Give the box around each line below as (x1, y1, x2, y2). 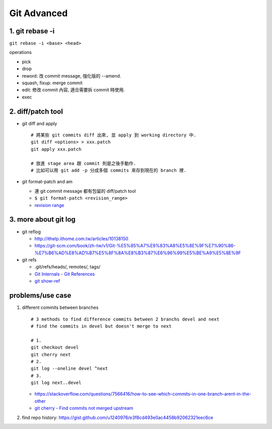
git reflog (22, 229, 41, 235)
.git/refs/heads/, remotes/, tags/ (34, 264, 101, 270)
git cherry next (31, 351, 71, 357)
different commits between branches (22, 304, 99, 310)
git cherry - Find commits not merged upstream (34, 405, 133, 411)
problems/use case (9, 291, 72, 300)
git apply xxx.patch (31, 146, 82, 152)
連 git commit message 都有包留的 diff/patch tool (34, 188, 136, 194)
